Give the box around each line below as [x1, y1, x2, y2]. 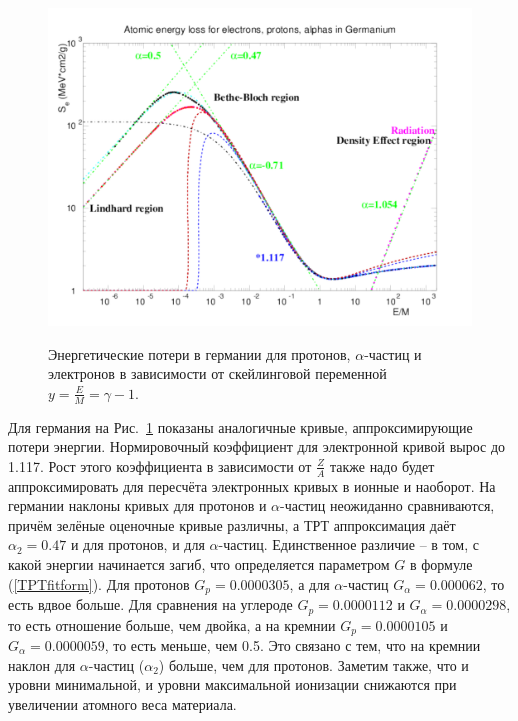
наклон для [8, 654, 76, 675]
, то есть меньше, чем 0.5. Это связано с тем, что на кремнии [104, 634, 481, 655]
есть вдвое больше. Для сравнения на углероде [8, 594, 293, 615]
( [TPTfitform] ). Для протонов [8, 573, 190, 594]
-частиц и [364, 343, 422, 364]
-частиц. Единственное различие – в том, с [218, 534, 479, 555]
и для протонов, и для [70, 534, 205, 555]
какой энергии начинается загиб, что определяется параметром [8, 554, 390, 574]
